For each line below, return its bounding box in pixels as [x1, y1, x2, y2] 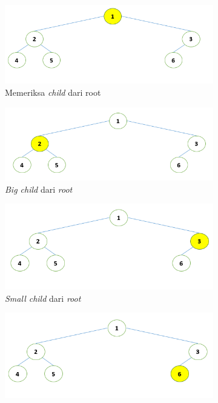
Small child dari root [5, 291, 81, 304]
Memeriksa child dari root [5, 85, 101, 98]
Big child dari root [5, 182, 73, 195]
